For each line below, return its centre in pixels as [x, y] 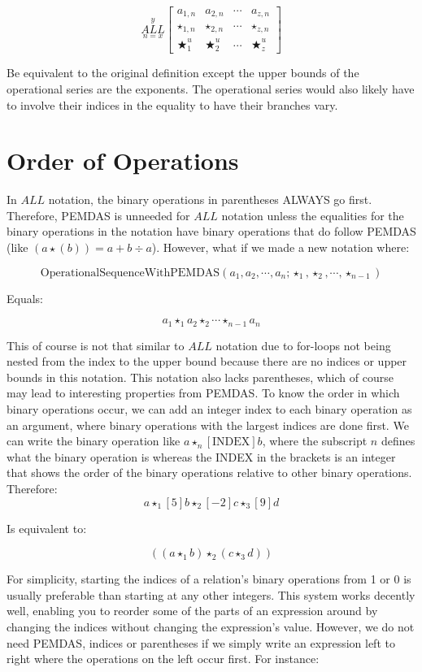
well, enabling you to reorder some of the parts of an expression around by [192, 611]
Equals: [25, 298]
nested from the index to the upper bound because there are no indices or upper [207, 361]
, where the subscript [315, 441]
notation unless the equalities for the [313, 215]
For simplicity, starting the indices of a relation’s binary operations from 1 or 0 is [209, 579]
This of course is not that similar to [96, 345]
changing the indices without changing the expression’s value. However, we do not [211, 626]
